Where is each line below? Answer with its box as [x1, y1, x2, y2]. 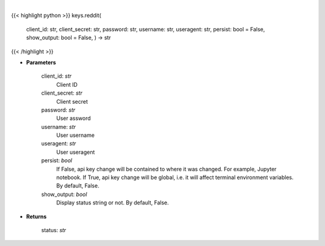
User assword [56, 115, 91, 122]
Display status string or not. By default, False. [56, 199, 169, 206]
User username [56, 131, 95, 139]
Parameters [26, 58, 57, 66]
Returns [26, 213, 47, 220]
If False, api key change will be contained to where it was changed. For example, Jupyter [56, 165, 277, 172]
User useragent [56, 148, 95, 156]
